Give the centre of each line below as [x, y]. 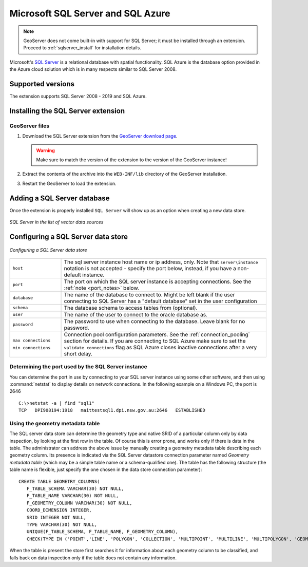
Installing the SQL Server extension [67, 111]
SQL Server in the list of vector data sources [56, 222]
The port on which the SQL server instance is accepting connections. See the [158, 281]
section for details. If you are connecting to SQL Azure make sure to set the [155, 341]
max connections [32, 340]
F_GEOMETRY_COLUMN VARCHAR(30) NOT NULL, [80, 503]
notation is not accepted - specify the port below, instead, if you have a [150, 268]
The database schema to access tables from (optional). [131, 308]
